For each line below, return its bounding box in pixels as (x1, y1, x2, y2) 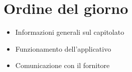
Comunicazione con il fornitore (15, 60, 110, 71)
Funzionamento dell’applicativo (15, 43, 111, 54)
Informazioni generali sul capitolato (15, 27, 124, 37)
